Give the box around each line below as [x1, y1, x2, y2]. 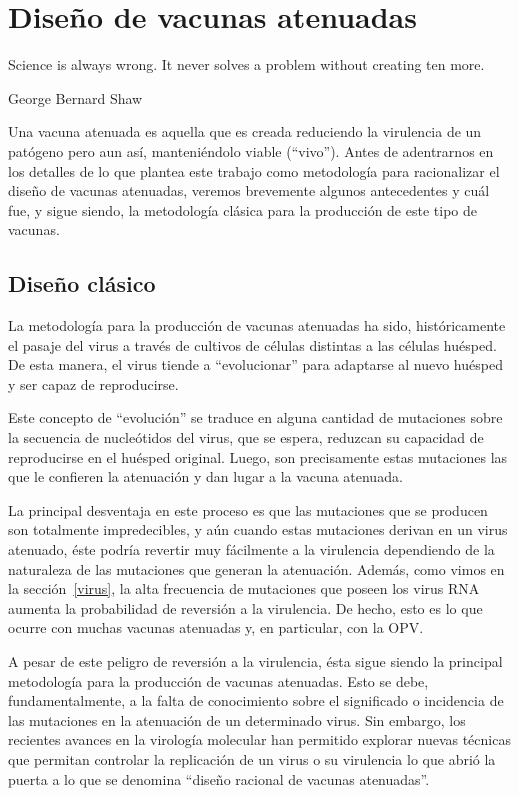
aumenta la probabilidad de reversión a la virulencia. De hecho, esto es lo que [8, 597, 483, 618]
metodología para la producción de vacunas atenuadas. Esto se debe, [8, 670, 429, 691]
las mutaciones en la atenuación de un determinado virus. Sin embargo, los [8, 709, 466, 730]
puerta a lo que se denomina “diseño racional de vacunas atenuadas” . [8, 768, 430, 789]
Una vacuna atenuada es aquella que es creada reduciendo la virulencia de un [8, 121, 482, 142]
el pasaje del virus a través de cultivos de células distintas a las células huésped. [8, 334, 497, 355]
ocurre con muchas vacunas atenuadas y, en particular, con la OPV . [8, 617, 424, 638]
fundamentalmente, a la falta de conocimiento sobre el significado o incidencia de [8, 690, 504, 711]
